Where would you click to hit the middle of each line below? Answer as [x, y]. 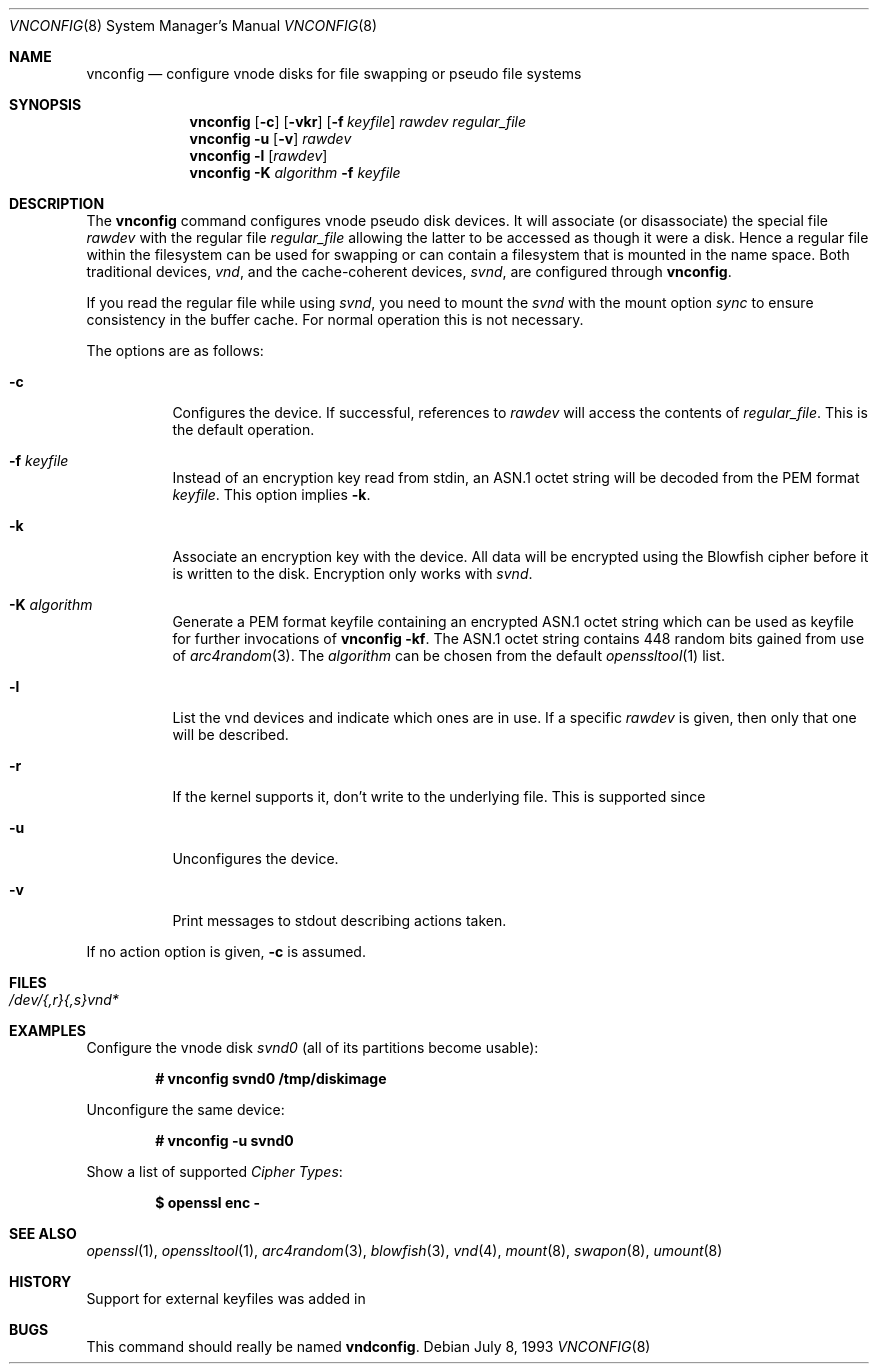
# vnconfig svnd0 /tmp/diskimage [271, 1078]
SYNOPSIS [45, 104]
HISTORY [40, 1281]
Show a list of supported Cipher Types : [214, 1171]
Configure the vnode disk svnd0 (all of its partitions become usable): [312, 1047]
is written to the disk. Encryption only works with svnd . [352, 573]
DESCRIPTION [57, 203]
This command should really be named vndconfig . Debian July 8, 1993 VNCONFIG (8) [368, 1346]
